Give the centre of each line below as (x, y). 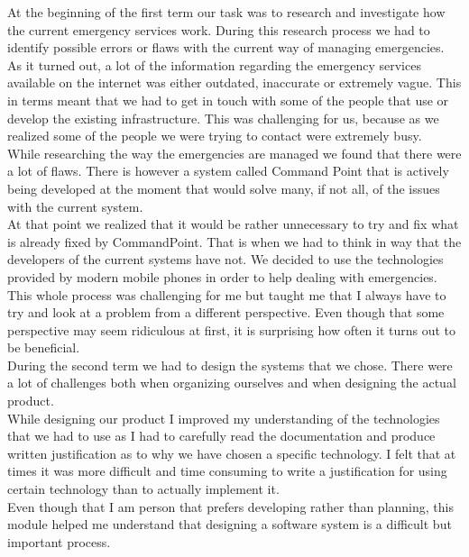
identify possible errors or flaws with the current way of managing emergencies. (226, 47)
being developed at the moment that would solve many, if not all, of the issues (224, 188)
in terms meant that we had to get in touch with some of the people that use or (228, 100)
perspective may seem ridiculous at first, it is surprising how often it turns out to (232, 329)
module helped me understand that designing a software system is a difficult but (230, 524)
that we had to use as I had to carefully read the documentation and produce (221, 436)
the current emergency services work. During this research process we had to (219, 29)
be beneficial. (44, 347)
